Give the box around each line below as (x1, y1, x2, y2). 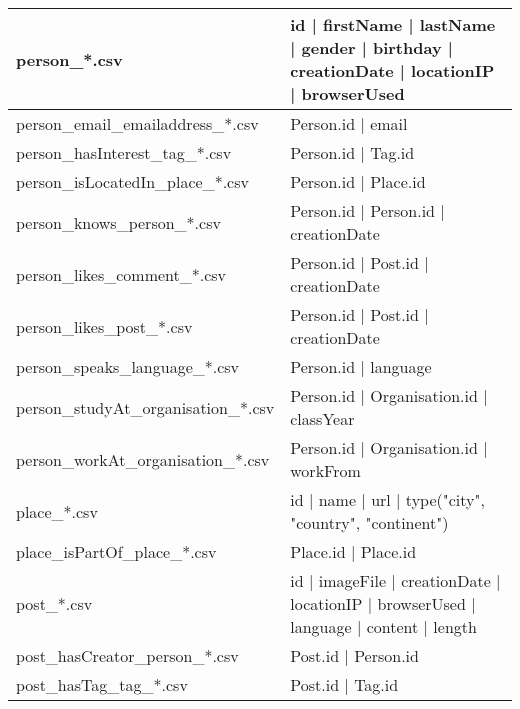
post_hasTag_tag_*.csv (16, 673, 188, 696)
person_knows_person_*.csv (16, 210, 221, 234)
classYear (290, 407, 355, 430)
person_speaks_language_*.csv (16, 355, 240, 378)
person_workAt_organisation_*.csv (16, 447, 270, 471)
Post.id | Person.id (290, 644, 419, 667)
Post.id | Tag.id (290, 673, 399, 696)
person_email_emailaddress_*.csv (16, 112, 259, 135)
